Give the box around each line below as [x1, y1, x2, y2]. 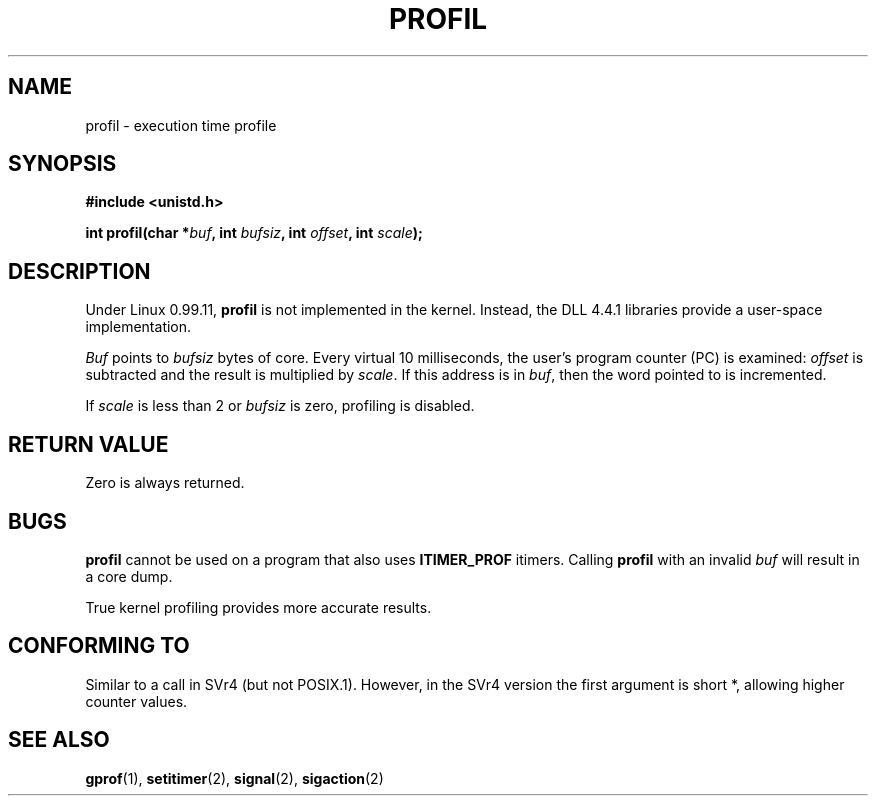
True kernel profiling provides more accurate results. [85, 598, 432, 616]
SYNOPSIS [8, 151, 117, 177]
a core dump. [85, 567, 173, 585]
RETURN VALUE [8, 431, 169, 457]
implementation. [85, 318, 192, 336]
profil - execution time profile [85, 116, 277, 134]
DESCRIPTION [8, 258, 151, 284]
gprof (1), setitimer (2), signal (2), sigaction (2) [85, 769, 384, 787]
